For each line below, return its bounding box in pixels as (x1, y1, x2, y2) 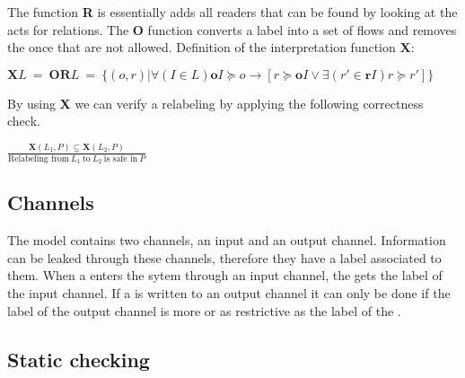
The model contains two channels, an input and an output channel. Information (7, 231, 446, 250)
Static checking (7, 345, 150, 373)
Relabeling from (8, 154, 69, 163)
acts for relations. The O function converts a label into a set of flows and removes (7, 20, 457, 39)
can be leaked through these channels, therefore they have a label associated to (7, 248, 442, 267)
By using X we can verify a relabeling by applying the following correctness (7, 93, 424, 112)
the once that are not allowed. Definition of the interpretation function (7, 38, 396, 57)
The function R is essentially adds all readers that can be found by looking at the (7, 3, 458, 21)
